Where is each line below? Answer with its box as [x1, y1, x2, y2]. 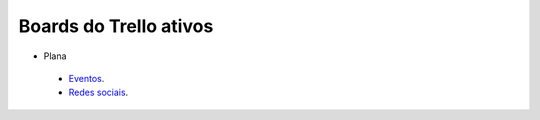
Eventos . [68, 72, 105, 84]
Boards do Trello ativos [18, 15, 214, 37]
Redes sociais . [68, 86, 129, 99]
